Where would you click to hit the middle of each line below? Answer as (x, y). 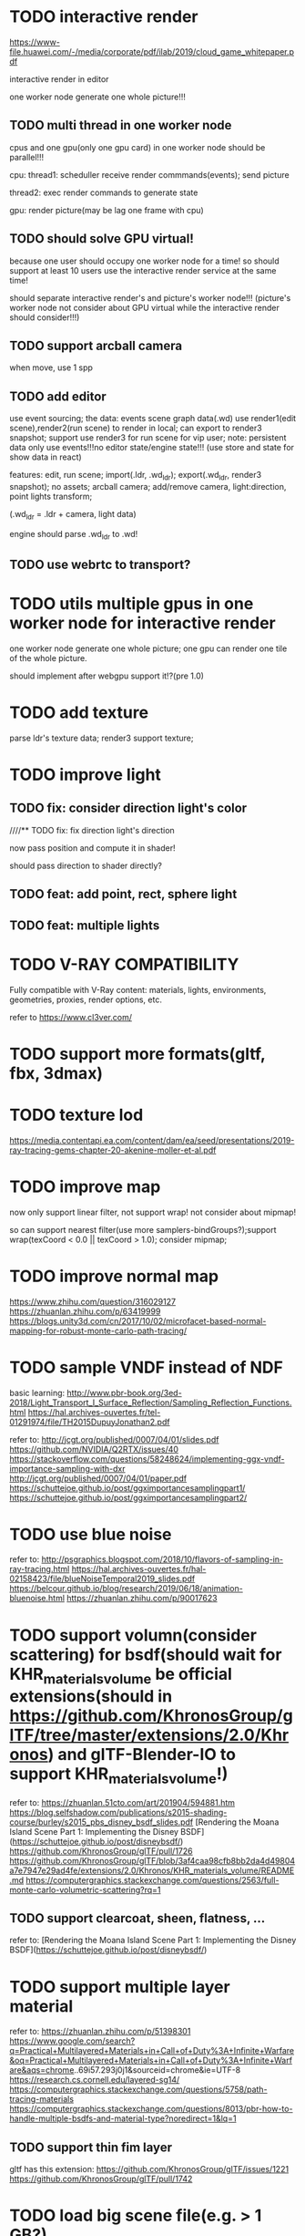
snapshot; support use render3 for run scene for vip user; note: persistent (148, 438)
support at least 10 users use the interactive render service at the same (143, 270)
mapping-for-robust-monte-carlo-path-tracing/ (98, 1330)
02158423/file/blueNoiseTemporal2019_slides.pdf (102, 1579)
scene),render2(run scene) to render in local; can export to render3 (136, 428)
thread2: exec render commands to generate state (104, 192)
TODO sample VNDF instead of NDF (147, 1367)
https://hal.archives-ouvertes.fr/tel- (94, 1412)
